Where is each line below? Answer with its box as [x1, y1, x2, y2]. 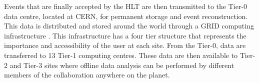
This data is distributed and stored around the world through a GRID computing [4, 20, 254, 31]
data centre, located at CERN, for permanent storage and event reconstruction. [4, 10, 248, 21]
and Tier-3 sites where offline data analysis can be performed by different [9, 59, 234, 70]
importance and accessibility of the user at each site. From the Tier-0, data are [4, 40, 246, 50]
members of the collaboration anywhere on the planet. [4, 69, 170, 80]
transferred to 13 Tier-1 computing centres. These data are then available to [4, 49, 238, 60]
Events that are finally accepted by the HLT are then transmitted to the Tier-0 [4, 1, 247, 11]
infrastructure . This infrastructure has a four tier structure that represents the [4, 30, 246, 40]
